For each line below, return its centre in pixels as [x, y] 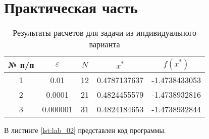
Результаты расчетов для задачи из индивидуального [104, 33]
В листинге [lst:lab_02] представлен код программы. [85, 130]
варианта [104, 44]
